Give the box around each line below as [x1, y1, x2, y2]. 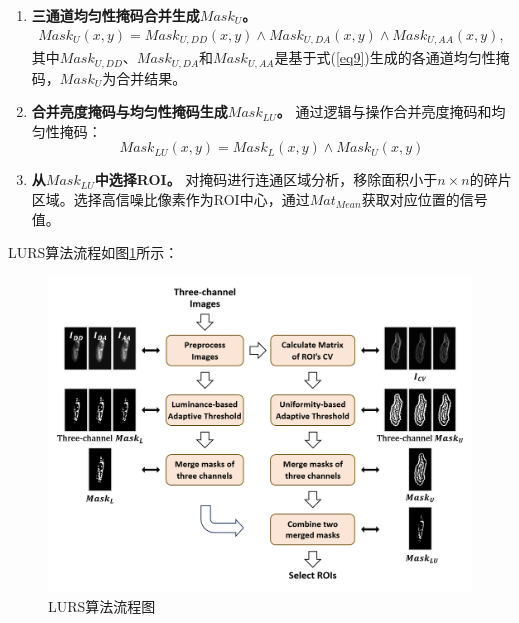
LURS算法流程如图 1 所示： [8, 242, 179, 263]
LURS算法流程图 [48, 596, 156, 617]
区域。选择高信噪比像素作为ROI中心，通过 [31, 188, 310, 209]
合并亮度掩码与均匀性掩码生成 [31, 101, 228, 122]
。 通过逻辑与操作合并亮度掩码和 [276, 101, 492, 122]
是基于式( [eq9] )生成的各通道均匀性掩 [274, 47, 510, 68]
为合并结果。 [102, 67, 187, 88]
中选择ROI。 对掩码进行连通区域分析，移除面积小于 [94, 169, 438, 190]
